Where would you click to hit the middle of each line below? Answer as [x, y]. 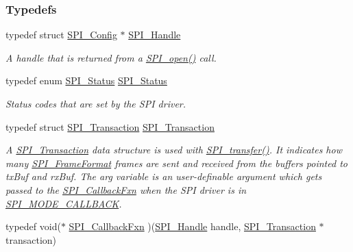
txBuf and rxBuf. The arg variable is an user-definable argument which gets [164, 176]
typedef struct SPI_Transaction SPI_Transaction [110, 126]
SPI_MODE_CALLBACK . [64, 203]
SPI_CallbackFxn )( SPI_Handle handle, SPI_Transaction [192, 226]
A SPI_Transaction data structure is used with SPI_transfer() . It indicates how [174, 150]
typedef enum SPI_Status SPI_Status [86, 80]
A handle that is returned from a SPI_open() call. [111, 57]
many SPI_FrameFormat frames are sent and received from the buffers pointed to [176, 163]
